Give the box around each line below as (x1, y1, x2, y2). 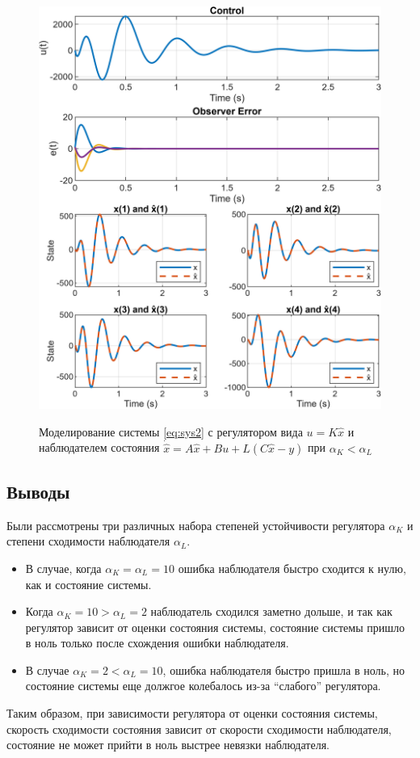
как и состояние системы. (25, 575, 152, 592)
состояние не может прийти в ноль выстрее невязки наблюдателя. (6, 736, 330, 753)
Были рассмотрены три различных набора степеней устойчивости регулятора (6, 516, 385, 533)
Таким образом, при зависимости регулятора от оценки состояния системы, (6, 705, 378, 722)
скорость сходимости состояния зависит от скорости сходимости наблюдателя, (6, 720, 392, 737)
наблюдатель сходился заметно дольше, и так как (150, 603, 393, 620)
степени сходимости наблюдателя (6, 533, 170, 550)
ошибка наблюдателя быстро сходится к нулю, (178, 559, 406, 576)
